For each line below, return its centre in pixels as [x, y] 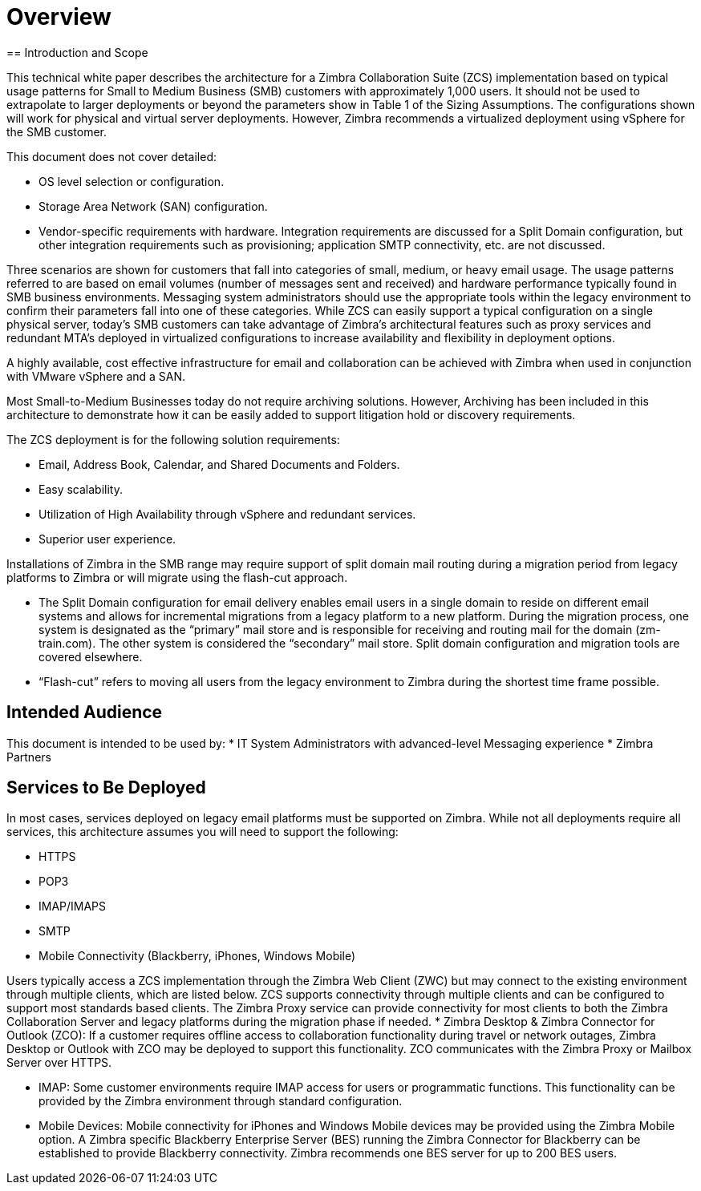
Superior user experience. [107, 539]
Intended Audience [85, 713]
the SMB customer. [57, 131]
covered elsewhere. [91, 656]
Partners [29, 757]
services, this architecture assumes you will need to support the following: [203, 832]
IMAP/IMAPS [73, 906]
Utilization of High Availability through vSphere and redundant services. [227, 514]
